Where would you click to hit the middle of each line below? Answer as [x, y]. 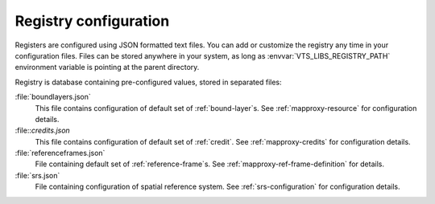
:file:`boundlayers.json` [53, 97]
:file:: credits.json [42, 131]
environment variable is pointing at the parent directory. [107, 67]
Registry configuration [92, 21]
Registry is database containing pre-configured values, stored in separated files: [148, 82]
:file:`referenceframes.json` [60, 153]
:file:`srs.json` [37, 175]
